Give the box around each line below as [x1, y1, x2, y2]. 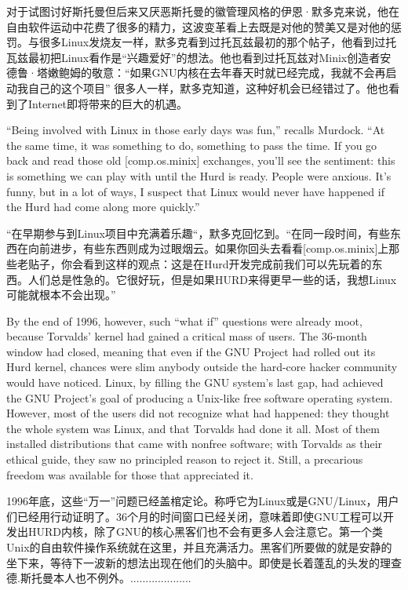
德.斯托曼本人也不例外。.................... [6, 570, 191, 586]
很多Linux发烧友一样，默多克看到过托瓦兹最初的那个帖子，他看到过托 [38, 34, 397, 50]
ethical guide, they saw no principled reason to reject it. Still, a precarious [6, 451, 363, 468]
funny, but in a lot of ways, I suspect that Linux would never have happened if [6, 183, 384, 199]
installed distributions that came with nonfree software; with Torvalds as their [6, 435, 383, 452]
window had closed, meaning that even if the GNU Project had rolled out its [6, 343, 376, 359]
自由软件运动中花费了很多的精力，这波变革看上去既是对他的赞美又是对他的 [6, 18, 391, 35]
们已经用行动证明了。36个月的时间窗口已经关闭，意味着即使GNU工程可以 [6, 508, 383, 524]
